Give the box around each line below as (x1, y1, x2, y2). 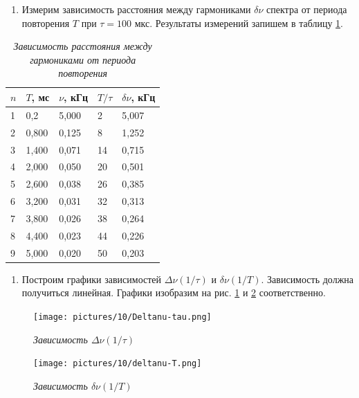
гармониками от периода (30, 52, 136, 66)
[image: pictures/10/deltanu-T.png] (33, 359, 202, 369)
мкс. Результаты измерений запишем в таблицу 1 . (134, 15, 343, 30)
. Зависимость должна (261, 271, 354, 286)
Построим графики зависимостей (21, 271, 162, 286)
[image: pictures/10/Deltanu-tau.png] (33, 311, 212, 322)
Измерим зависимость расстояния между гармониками (21, 2, 251, 16)
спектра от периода (266, 2, 347, 16)
